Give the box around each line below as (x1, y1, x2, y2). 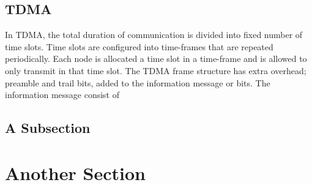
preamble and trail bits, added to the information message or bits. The (5, 76, 270, 89)
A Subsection (5, 118, 91, 137)
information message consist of (5, 88, 119, 101)
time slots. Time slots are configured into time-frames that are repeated (5, 40, 273, 53)
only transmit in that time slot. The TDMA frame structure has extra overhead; (5, 64, 306, 77)
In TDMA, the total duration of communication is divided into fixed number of (5, 28, 303, 41)
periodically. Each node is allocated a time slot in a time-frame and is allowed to (5, 52, 307, 65)
